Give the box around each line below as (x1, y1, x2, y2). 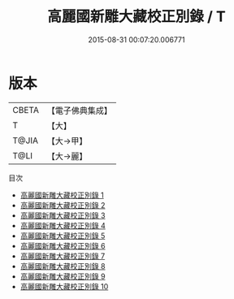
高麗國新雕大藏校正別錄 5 (19, 231, 106, 240)
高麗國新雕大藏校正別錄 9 (19, 271, 106, 281)
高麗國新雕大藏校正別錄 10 (19, 281, 109, 291)
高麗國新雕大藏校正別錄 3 (19, 210, 106, 220)
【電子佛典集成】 (46, 105, 112, 116)
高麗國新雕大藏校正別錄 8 (19, 261, 106, 271)
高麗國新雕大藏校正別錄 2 (19, 200, 106, 210)
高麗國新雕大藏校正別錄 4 (19, 220, 106, 230)
